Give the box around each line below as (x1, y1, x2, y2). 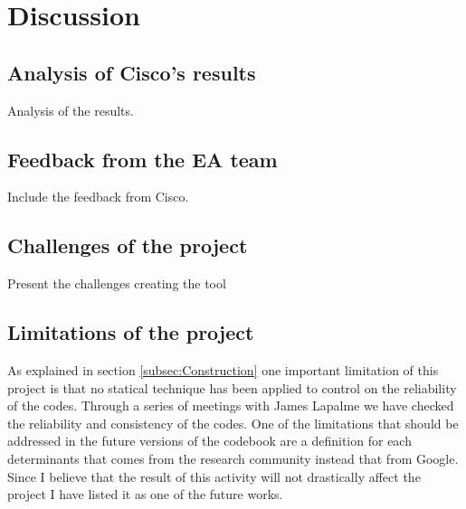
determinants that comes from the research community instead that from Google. (7, 448, 459, 467)
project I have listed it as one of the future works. (7, 485, 283, 504)
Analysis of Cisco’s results (7, 58, 256, 86)
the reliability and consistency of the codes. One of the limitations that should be (7, 413, 459, 432)
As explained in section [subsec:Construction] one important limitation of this (7, 360, 439, 379)
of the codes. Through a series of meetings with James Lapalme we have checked (7, 396, 454, 415)
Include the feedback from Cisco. (7, 187, 189, 206)
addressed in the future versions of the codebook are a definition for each (7, 431, 412, 450)
